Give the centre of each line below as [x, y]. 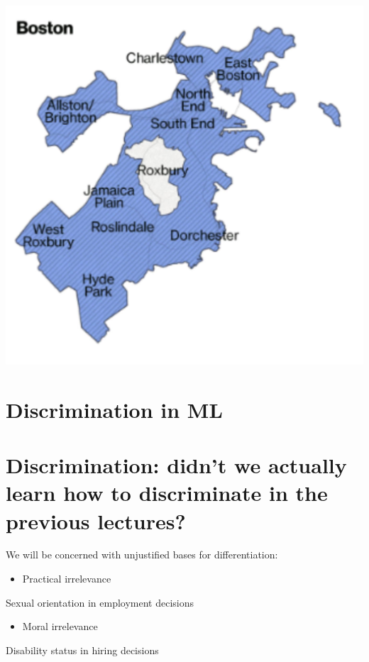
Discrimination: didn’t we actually [176, 465]
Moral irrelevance [60, 626]
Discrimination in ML [114, 409]
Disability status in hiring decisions [82, 650]
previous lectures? [96, 520]
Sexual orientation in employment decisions [100, 602]
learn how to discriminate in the [167, 493]
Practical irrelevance [67, 579]
